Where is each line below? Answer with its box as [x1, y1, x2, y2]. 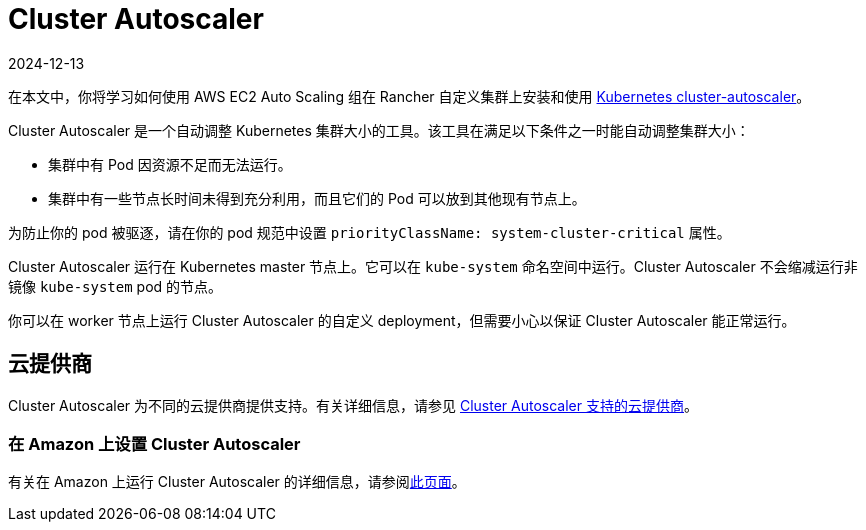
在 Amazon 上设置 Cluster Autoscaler [8, 433, 301, 454]
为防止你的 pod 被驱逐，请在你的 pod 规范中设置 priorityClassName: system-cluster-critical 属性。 [8, 223, 731, 241]
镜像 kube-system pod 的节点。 [8, 277, 223, 295]
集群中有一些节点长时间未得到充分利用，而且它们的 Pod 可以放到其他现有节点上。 [48, 189, 586, 207]
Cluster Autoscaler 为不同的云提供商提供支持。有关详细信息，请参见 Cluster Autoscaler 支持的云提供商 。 [8, 396, 698, 414]
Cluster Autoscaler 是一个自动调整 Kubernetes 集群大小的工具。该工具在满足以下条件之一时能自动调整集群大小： [8, 121, 750, 139]
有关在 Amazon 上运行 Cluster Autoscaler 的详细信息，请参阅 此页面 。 [8, 473, 466, 491]
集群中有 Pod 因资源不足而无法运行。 [48, 155, 292, 173]
